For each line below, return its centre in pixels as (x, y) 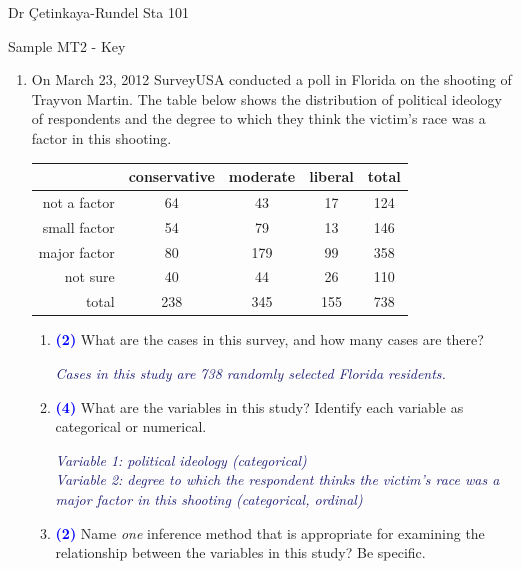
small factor (78, 226)
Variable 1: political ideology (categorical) (181, 459)
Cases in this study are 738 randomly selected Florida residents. (250, 372)
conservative (171, 176)
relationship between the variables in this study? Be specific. (240, 552)
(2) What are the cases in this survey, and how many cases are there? (269, 339)
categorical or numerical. (131, 426)
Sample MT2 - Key (67, 45)
